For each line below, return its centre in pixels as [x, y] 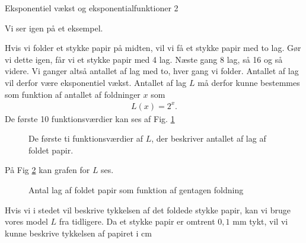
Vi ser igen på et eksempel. [54, 28]
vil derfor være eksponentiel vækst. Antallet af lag [96, 82]
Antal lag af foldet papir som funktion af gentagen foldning [136, 190]
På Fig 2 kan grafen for [47, 170]
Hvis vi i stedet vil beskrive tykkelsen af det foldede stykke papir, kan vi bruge [148, 210]
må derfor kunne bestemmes [249, 82]
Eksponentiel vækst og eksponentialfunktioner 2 [92, 8]
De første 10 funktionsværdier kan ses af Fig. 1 [90, 118]
